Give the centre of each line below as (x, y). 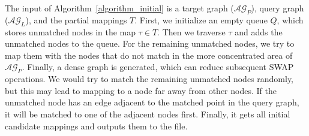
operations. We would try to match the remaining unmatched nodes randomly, (149, 79)
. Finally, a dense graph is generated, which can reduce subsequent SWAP (158, 67)
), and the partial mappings (76, 19)
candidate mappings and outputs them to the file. (96, 126)
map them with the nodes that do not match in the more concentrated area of (149, 55)
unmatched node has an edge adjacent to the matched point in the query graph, (152, 102)
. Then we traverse (191, 31)
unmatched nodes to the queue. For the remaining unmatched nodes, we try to (150, 43)
